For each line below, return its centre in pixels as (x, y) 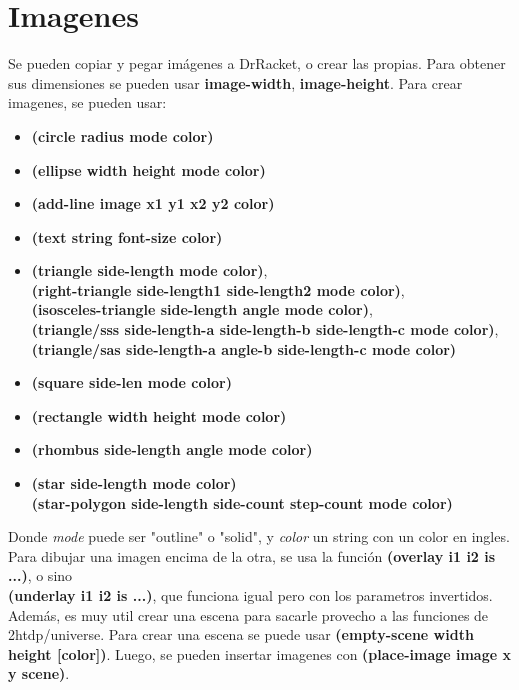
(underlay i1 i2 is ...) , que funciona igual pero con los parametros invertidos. (250, 595)
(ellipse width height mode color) (148, 169)
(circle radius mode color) (122, 135)
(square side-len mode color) (131, 382)
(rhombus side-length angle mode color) (172, 449)
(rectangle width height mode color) (159, 415)
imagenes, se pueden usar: (87, 102)
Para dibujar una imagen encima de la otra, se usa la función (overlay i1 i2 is (252, 555)
